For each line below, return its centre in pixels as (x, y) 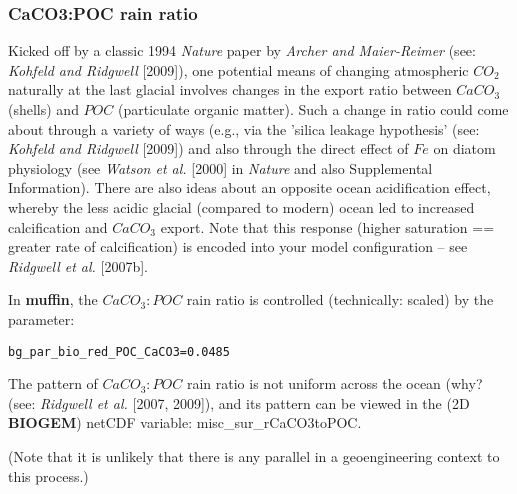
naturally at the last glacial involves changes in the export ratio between (230, 89)
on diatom (464, 148)
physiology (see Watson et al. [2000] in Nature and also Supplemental (220, 167)
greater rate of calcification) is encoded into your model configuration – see (238, 246)
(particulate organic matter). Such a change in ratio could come (313, 109)
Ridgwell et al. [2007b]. (78, 265)
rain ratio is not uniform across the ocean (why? (334, 383)
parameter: (41, 318)
